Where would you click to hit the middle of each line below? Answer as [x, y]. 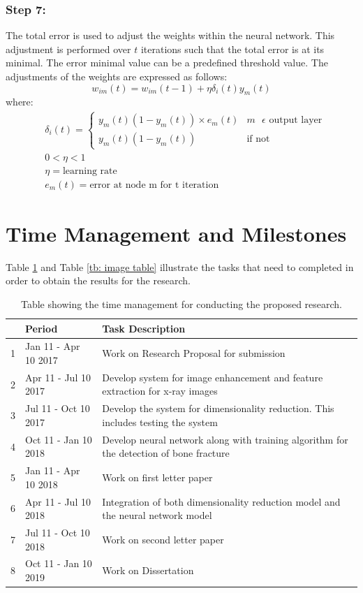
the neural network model [157, 515]
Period [42, 328]
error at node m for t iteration [154, 185]
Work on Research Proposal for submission [194, 353]
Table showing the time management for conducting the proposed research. [181, 303]
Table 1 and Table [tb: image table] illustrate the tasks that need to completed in [180, 266]
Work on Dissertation [148, 570]
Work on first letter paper [157, 477]
